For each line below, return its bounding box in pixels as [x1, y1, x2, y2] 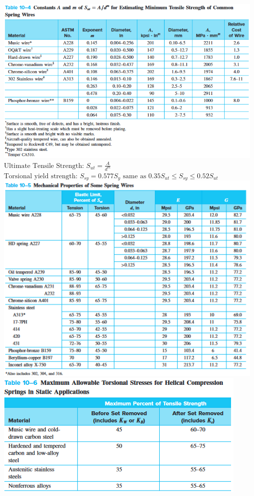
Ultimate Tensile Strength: [4, 162, 84, 169]
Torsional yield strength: [4, 172, 78, 180]
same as [123, 172, 147, 180]
